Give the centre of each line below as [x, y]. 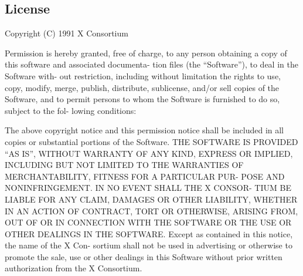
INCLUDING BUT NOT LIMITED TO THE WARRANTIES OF [124, 165]
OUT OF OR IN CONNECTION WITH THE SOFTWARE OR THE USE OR [148, 222]
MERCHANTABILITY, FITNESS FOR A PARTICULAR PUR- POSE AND [145, 176]
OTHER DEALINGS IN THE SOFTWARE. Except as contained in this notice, [149, 233]
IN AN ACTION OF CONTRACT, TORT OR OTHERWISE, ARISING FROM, [151, 211]
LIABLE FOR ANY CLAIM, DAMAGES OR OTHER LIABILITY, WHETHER [151, 199]
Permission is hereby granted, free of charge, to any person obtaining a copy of [146, 53]
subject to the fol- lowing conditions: [71, 110]
